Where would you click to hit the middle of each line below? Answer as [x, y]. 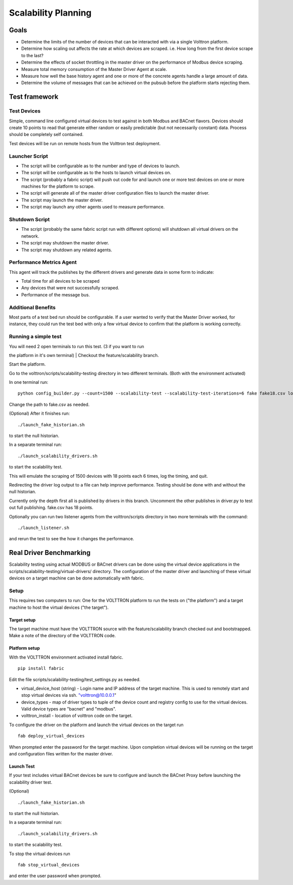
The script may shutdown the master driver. [65, 243]
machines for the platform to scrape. [58, 186]
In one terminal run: [29, 382]
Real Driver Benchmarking [50, 553]
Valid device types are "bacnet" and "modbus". [69, 709]
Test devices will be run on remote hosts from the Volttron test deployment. [85, 143]
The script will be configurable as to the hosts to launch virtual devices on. [96, 173]
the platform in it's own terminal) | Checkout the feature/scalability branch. [84, 355]
